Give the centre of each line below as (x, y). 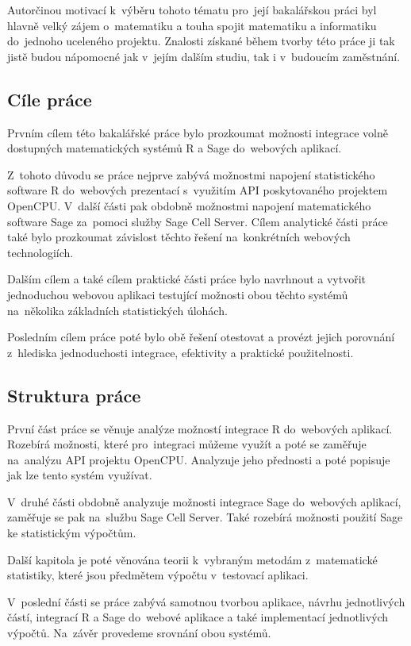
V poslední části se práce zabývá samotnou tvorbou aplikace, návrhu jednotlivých (206, 601)
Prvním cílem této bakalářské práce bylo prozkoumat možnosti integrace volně (198, 132)
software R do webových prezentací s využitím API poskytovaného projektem (198, 190)
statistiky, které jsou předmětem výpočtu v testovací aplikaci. (158, 575)
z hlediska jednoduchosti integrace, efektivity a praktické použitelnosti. (181, 352)
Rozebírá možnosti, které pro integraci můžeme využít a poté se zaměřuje (187, 444)
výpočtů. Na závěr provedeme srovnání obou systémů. (139, 633)
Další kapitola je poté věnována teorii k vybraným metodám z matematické (192, 559)
